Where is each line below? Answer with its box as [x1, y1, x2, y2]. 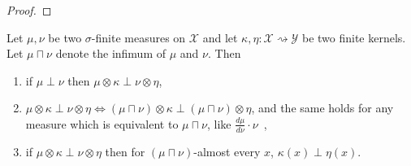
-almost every [193, 142, 261, 159]
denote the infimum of [55, 45, 167, 62]
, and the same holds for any [251, 99, 394, 116]
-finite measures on [91, 28, 186, 46]
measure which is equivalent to [25, 115, 179, 132]
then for [105, 142, 145, 159]
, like [207, 115, 231, 132]
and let [202, 28, 238, 46]
